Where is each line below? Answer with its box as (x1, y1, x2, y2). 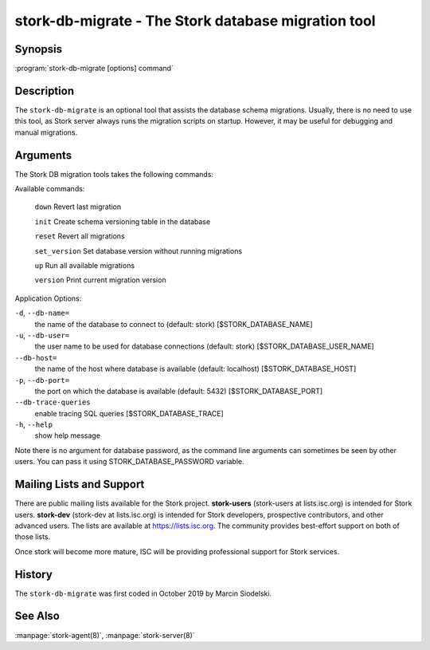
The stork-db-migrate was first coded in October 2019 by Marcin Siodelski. (14, 589, 272, 598)
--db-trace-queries (14, 398, 91, 407)
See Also (14, 609, 60, 623)
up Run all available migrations (34, 261, 135, 270)
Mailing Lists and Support (14, 478, 145, 491)
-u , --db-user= (14, 330, 70, 340)
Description (14, 84, 75, 97)
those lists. (14, 532, 51, 542)
